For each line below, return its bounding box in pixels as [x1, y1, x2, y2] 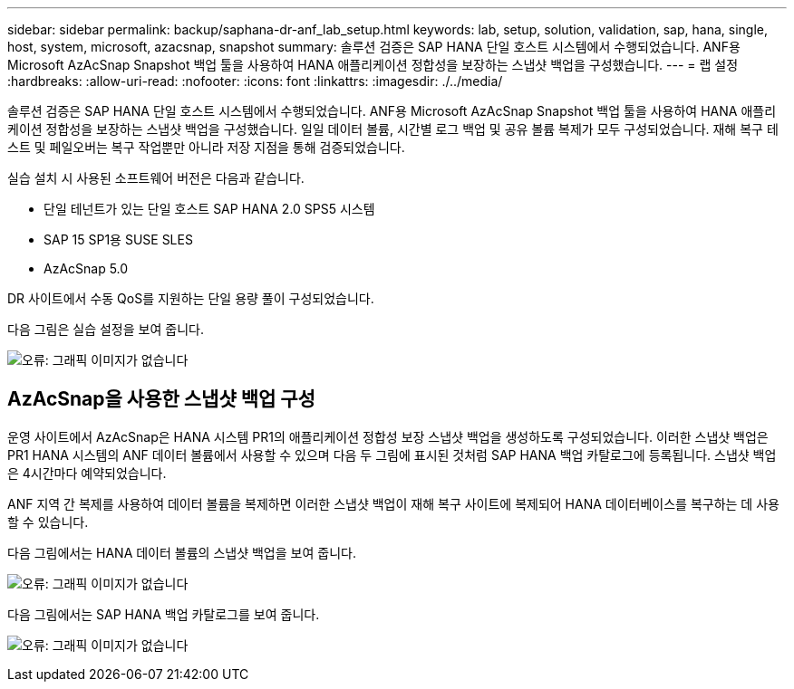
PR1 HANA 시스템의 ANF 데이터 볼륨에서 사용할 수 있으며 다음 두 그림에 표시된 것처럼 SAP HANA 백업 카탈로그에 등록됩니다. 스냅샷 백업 [7, 446, 777, 463]
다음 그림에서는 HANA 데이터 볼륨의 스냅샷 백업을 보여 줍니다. [7, 544, 356, 560]
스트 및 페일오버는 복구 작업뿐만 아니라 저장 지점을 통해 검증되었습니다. [7, 139, 405, 155]
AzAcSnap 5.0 [44, 261, 129, 276]
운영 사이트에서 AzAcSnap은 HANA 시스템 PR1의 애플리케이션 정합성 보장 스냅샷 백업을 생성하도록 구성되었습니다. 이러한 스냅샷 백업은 [7, 428, 769, 445]
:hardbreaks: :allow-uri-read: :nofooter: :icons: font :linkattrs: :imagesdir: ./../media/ [7, 73, 503, 89]
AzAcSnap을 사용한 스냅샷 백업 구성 [7, 388, 315, 411]
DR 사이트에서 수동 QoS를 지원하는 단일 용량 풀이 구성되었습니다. [7, 291, 374, 306]
